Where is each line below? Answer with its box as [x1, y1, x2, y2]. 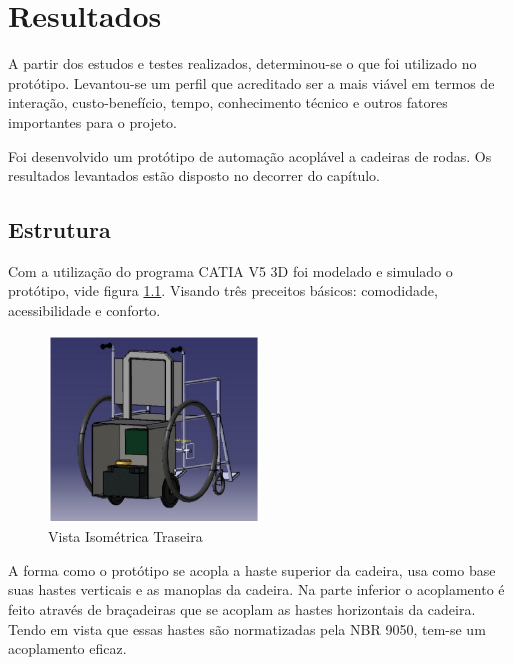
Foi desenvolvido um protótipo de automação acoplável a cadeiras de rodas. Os [8, 145, 492, 166]
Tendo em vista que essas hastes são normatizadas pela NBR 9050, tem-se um [8, 618, 486, 639]
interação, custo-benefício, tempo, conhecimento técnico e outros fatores [8, 92, 448, 113]
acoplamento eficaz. [8, 638, 127, 659]
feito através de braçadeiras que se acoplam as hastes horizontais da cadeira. [8, 599, 476, 620]
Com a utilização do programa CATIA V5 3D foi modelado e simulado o [8, 260, 453, 281]
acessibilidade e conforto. [8, 300, 161, 321]
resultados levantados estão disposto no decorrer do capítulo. [8, 165, 381, 186]
